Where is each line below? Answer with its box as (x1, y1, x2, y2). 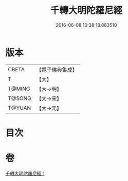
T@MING (8, 85, 30, 92)
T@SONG (8, 94, 32, 102)
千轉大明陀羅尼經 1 (5, 170, 45, 176)
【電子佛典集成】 (36, 66, 78, 73)
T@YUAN (8, 104, 31, 111)
